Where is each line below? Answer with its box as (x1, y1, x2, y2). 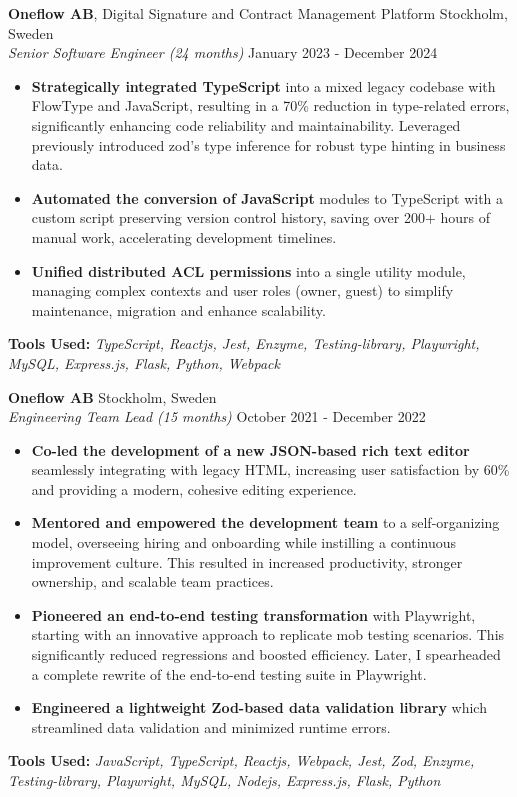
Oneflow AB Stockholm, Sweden (8, 386, 217, 407)
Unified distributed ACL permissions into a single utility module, (31, 260, 466, 281)
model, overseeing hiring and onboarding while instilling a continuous (31, 532, 457, 553)
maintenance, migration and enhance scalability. (31, 299, 326, 320)
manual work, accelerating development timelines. (31, 226, 337, 247)
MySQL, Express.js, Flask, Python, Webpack (8, 352, 280, 373)
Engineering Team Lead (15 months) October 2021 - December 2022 (8, 406, 426, 427)
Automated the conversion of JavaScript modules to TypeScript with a (31, 187, 504, 208)
